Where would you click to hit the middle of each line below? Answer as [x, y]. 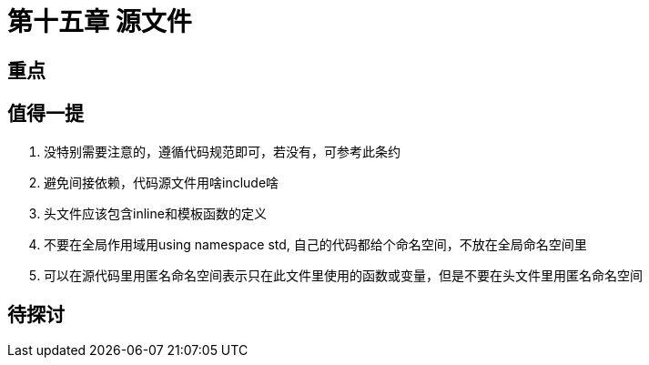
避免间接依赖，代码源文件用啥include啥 [162, 182]
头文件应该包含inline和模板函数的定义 [155, 213]
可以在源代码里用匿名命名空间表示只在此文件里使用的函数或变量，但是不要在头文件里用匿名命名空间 [343, 275]
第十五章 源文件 [100, 22]
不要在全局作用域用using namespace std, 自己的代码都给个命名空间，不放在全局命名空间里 [315, 244]
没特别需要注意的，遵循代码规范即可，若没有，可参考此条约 [222, 151]
